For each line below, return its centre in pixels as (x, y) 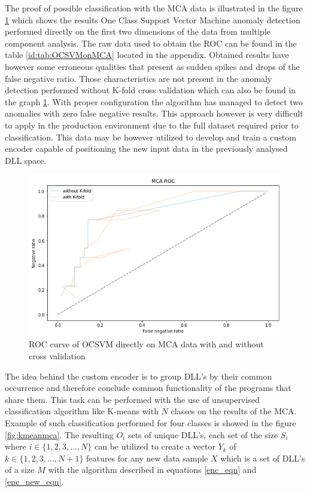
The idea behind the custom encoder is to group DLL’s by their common (139, 376)
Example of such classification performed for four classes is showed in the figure (151, 422)
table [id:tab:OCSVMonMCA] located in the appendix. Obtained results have (147, 55)
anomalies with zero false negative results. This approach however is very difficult (154, 113)
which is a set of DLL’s (263, 458)
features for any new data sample (147, 458)
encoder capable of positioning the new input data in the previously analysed (146, 149)
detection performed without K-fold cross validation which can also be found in (151, 90)
